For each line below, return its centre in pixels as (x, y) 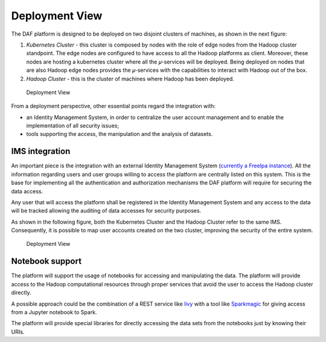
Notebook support (46, 261)
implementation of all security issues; (73, 126)
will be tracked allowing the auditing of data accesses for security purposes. (106, 211)
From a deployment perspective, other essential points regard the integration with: (113, 106)
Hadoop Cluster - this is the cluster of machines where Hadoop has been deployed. (130, 79)
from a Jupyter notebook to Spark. (54, 312)
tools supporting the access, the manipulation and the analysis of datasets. (120, 134)
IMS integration (41, 151)
